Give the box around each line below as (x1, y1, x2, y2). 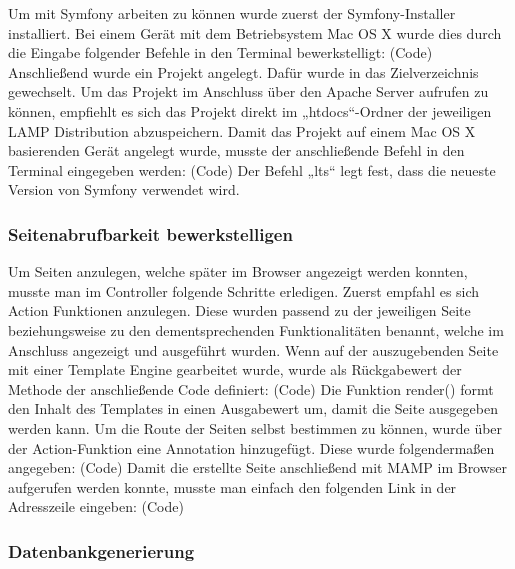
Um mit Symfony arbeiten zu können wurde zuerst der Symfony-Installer (8, 3, 456, 23)
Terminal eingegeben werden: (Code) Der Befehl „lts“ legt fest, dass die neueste (8, 159, 496, 180)
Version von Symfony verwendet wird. (8, 179, 240, 200)
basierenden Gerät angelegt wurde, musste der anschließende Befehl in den (8, 140, 465, 161)
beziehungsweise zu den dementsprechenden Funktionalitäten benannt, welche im (8, 319, 504, 340)
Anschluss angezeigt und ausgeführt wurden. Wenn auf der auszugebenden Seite (8, 339, 499, 360)
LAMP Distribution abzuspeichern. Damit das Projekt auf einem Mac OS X (8, 120, 476, 141)
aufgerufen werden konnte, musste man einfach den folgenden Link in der (8, 476, 457, 497)
